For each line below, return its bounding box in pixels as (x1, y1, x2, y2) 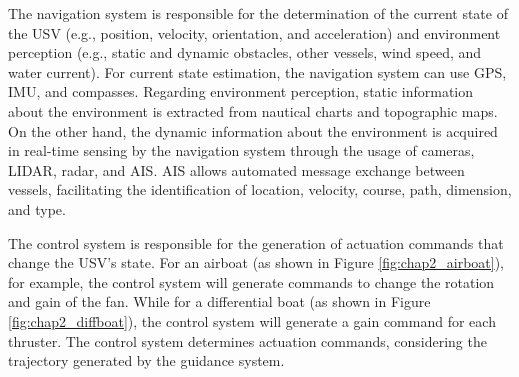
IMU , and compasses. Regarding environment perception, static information (8, 81, 474, 102)
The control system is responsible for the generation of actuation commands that (8, 232, 504, 253)
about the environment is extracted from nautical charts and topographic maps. (8, 100, 498, 121)
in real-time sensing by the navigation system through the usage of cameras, (8, 140, 475, 161)
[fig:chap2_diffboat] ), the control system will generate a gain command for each (8, 310, 496, 331)
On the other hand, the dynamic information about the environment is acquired (8, 120, 498, 141)
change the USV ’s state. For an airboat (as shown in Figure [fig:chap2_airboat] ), (8, 252, 504, 273)
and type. (8, 198, 66, 219)
